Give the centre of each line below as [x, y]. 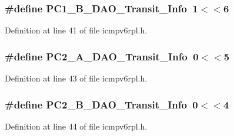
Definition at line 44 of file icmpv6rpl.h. [76, 126]
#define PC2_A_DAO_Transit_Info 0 [102, 56]
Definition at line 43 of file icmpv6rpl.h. [76, 78]
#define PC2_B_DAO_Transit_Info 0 [101, 104]
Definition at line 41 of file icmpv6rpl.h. [76, 30]
